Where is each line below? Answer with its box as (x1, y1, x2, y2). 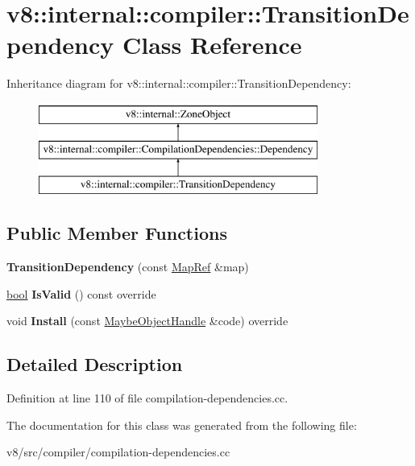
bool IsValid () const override (6, 285, 156, 302)
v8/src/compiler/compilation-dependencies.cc (6, 443, 230, 460)
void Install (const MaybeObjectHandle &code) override (6, 312, 288, 329)
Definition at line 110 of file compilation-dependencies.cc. (6, 390, 288, 406)
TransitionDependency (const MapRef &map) (6, 258, 249, 275)
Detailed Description (6, 352, 183, 377)
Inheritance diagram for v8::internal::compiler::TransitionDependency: (6, 75, 351, 92)
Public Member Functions (6, 221, 227, 245)
